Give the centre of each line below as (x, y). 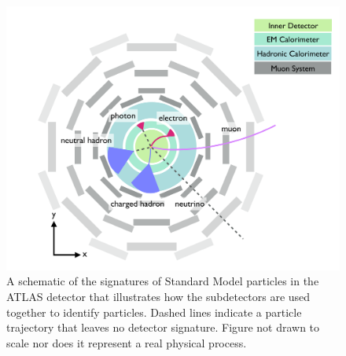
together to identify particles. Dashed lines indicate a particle (154, 312)
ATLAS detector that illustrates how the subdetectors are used (158, 296)
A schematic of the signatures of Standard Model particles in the (163, 281)
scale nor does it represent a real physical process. (127, 342)
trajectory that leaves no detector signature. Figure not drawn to (163, 327)
